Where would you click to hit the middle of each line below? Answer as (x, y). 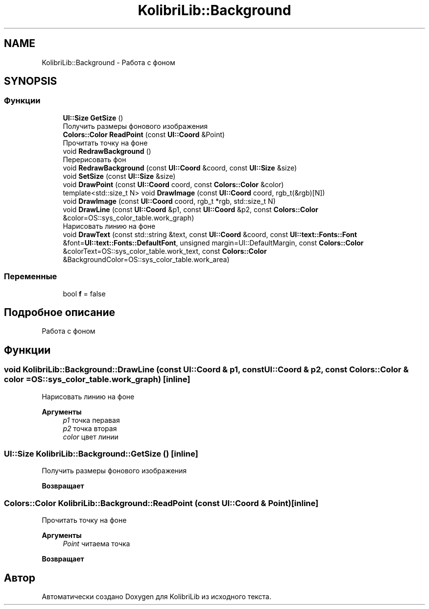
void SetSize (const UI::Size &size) (119, 176)
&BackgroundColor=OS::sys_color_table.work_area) (146, 259)
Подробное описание (60, 312)
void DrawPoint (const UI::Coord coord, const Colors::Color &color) (173, 184)
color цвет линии (91, 437)
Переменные (31, 277)
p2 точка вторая (90, 428)
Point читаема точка (96, 544)
